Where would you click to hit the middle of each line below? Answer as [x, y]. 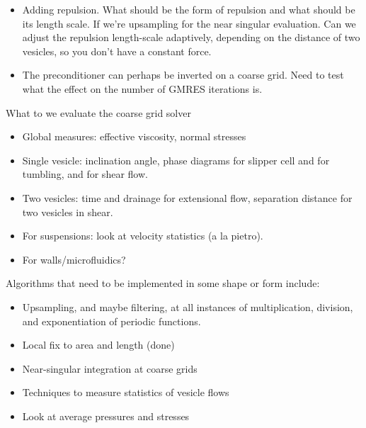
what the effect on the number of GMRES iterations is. [142, 88]
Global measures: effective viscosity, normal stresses [134, 136]
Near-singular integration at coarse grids [110, 368]
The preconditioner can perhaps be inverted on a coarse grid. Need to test [183, 75]
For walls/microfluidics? [74, 259]
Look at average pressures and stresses [106, 416]
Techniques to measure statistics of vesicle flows [126, 392]
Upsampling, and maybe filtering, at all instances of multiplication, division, [188, 306]
